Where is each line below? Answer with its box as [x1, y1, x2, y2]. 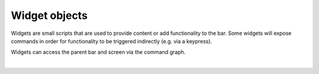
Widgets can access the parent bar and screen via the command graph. [11, 49, 186, 56]
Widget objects [11, 9, 88, 22]
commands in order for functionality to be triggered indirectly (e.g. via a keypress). [11, 37, 212, 44]
